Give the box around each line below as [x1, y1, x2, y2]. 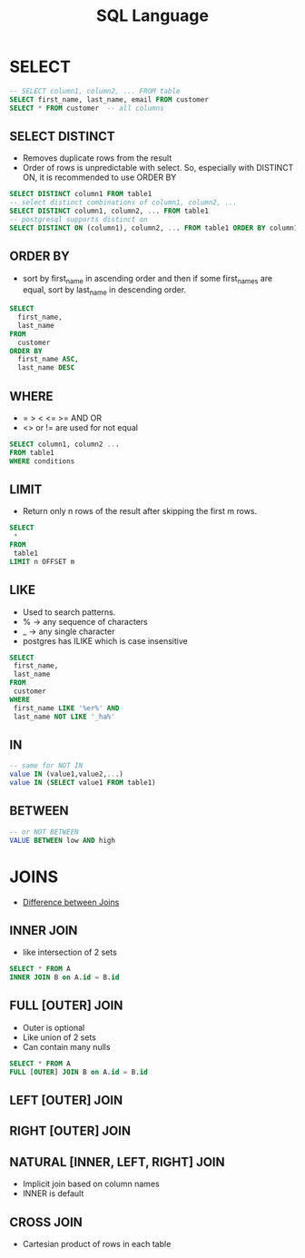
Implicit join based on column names [22, 1178, 161, 1190]
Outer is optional [22, 1022, 85, 1033]
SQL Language [96, 5, 209, 26]
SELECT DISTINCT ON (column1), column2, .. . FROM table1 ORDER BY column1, [9, 223, 302, 233]
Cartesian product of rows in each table [22, 1239, 172, 1250]
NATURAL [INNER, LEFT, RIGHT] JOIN [9, 1154, 225, 1170]
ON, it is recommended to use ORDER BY [22, 172, 177, 183]
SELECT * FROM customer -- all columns [9, 104, 165, 113]
